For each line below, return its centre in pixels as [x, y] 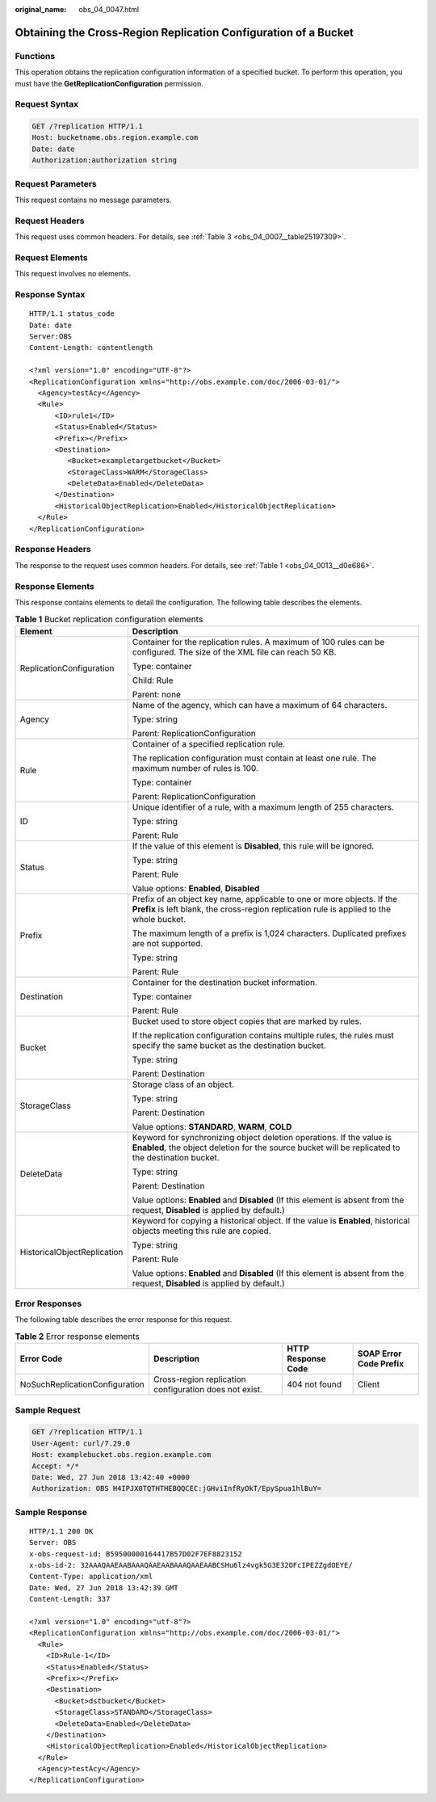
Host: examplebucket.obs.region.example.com [122, 1455]
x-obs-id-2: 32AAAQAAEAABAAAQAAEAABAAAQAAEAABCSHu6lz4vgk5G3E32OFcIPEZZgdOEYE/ [191, 1565]
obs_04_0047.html [109, 9]
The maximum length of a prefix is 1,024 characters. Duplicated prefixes [269, 933]
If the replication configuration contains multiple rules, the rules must [263, 1035]
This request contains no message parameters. [94, 200]
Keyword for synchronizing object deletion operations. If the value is [262, 1137]
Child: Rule [153, 680]
